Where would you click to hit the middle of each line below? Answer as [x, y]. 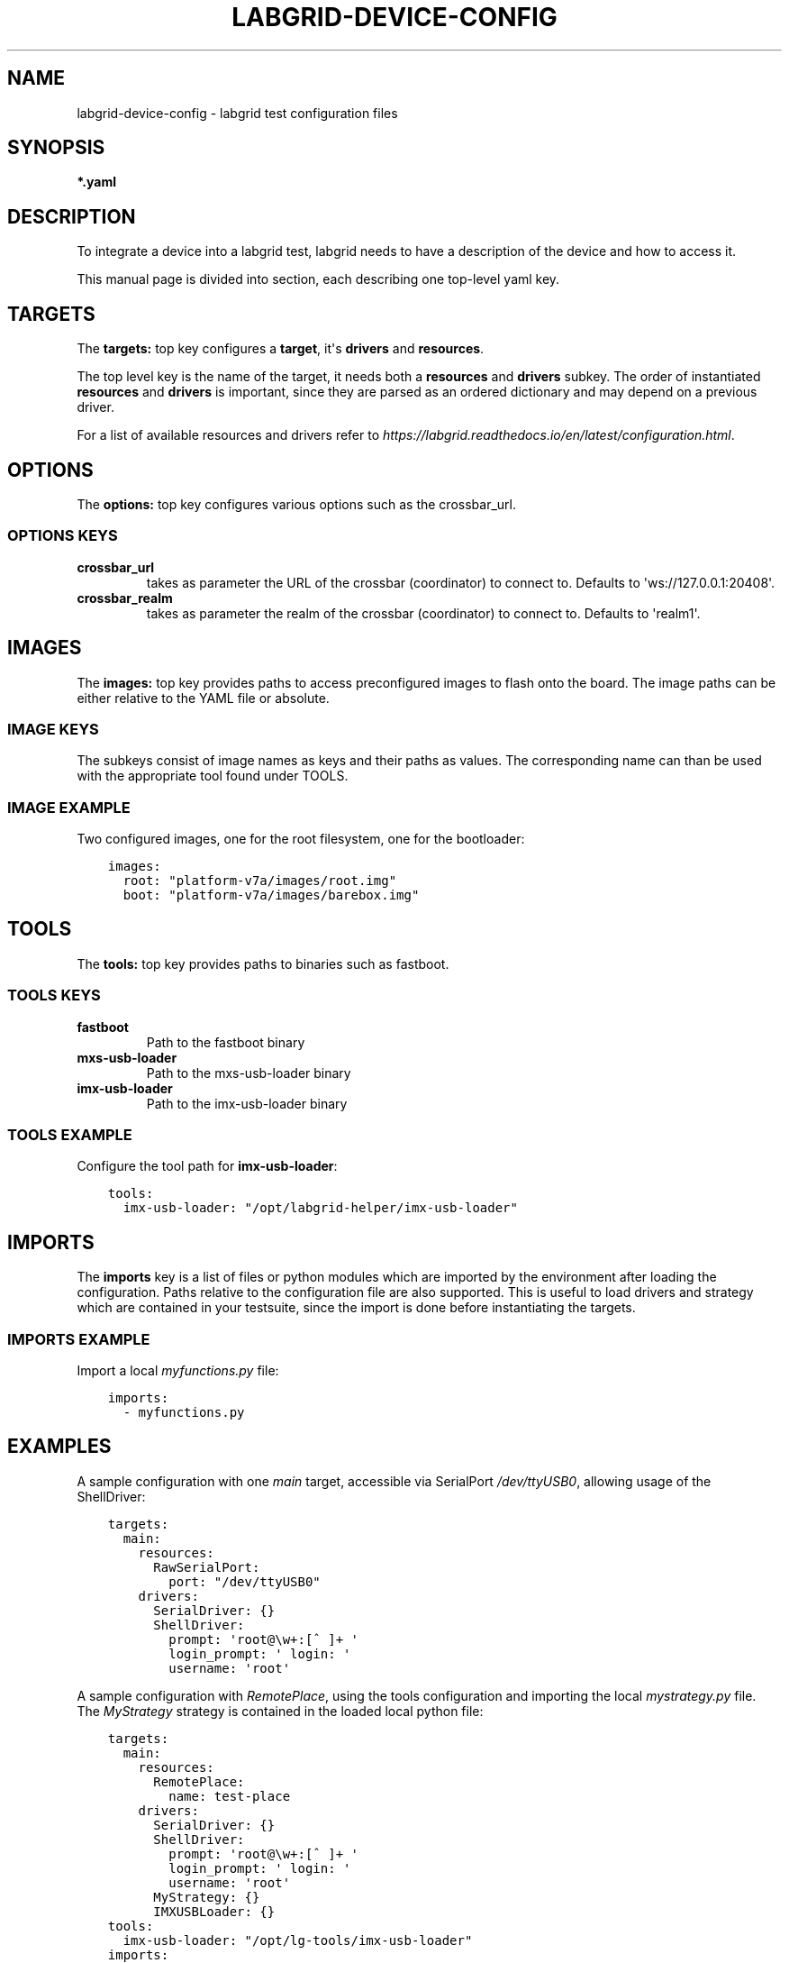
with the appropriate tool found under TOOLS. [213, 776]
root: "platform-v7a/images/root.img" [260, 881]
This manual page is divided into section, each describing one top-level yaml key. [318, 279]
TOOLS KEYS [54, 995]
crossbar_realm [125, 598]
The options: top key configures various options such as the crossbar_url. [296, 504]
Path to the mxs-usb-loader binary [249, 1073]
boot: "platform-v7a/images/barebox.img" [271, 895]
